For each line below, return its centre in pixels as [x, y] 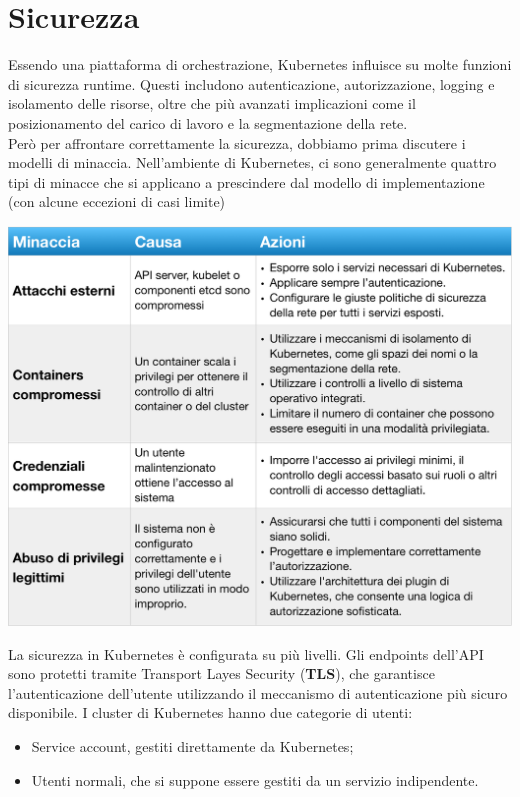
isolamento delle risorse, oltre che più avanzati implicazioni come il [212, 103]
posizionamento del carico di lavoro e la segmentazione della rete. [208, 122]
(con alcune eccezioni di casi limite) [117, 201]
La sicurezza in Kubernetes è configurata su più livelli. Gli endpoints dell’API [246, 653]
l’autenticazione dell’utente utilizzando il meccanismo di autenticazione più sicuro [258, 692]
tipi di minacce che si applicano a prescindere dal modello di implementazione [246, 181]
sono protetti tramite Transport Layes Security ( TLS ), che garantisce [221, 673]
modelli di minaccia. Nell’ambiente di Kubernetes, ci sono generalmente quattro [252, 162]
